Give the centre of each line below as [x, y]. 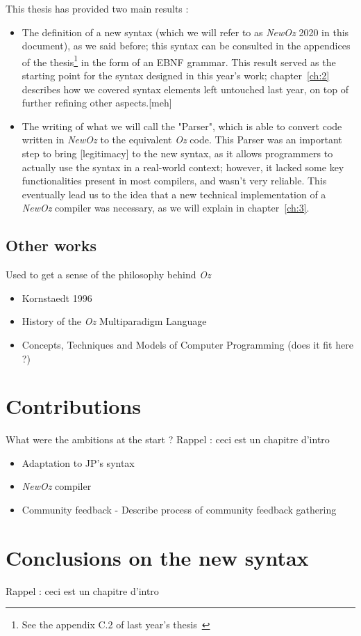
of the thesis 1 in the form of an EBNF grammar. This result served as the [179, 61]
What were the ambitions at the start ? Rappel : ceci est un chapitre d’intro [168, 439]
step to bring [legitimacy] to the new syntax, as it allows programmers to [177, 153]
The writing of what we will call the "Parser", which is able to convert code [182, 126]
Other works [51, 245]
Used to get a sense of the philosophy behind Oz [108, 275]
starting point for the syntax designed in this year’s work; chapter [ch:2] [176, 75]
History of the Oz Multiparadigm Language [114, 321]
